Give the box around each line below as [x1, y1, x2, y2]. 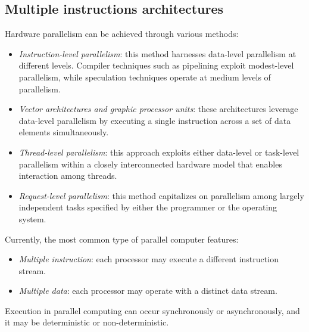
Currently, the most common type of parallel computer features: [5, 232, 239, 245]
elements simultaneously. [18, 126, 109, 138]
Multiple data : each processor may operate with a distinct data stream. [18, 284, 277, 297]
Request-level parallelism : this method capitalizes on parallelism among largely [18, 189, 304, 201]
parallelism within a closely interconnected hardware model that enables [18, 157, 282, 170]
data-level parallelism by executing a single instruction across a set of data [18, 114, 291, 126]
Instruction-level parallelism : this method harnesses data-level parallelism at [18, 47, 296, 60]
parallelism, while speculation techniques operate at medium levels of [18, 70, 271, 83]
